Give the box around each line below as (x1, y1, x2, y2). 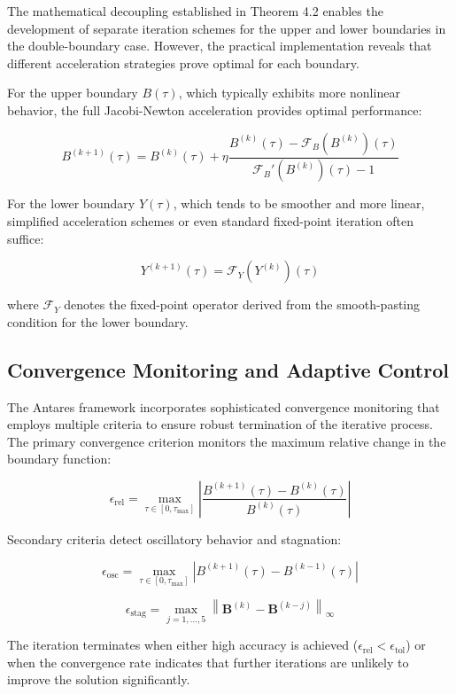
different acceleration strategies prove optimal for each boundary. (7, 53, 359, 72)
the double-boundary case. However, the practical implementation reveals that (7, 36, 432, 55)
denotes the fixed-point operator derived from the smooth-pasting (64, 295, 421, 314)
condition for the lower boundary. (7, 312, 189, 331)
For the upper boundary (7, 83, 138, 102)
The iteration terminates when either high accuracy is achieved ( (7, 636, 359, 654)
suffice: (7, 229, 44, 247)
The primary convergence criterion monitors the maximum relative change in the (7, 432, 446, 450)
